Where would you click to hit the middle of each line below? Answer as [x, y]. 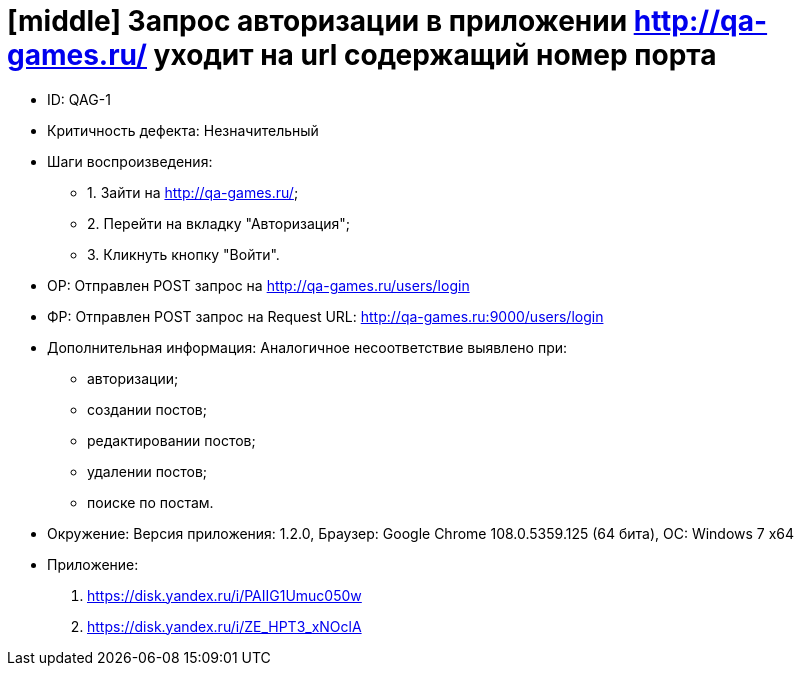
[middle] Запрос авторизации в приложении [317, 21]
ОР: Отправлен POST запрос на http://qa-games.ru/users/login [258, 285]
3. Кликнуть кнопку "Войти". [183, 254]
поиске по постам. [150, 502]
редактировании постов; [171, 440]
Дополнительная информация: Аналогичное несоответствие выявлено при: [307, 347]
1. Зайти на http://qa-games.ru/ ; [193, 192]
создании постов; [147, 409]
